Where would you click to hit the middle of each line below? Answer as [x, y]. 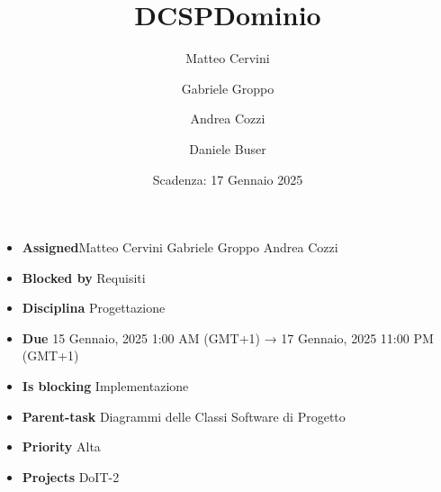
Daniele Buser [228, 148]
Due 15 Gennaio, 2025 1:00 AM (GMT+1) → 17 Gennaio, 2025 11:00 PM [228, 337]
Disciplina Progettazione [94, 308]
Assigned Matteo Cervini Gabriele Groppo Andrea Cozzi [180, 247]
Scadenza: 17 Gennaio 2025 [228, 179]
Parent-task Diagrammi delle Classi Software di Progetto [184, 416]
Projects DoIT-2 [71, 476]
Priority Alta [61, 446]
